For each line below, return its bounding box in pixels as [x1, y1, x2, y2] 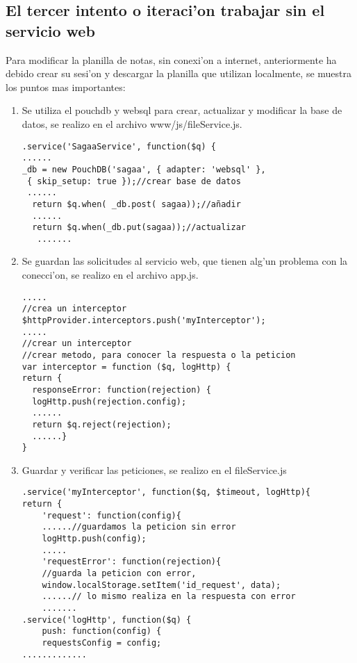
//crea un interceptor [22, 304, 127, 314]
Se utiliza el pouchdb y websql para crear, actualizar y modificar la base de [22, 103, 342, 117]
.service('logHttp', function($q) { [22, 614, 192, 625]
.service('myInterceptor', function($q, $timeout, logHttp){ [22, 487, 311, 498]
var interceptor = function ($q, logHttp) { [22, 361, 231, 372]
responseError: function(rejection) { [32, 384, 211, 395]
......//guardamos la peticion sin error [42, 522, 236, 532]
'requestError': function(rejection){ [42, 557, 222, 567]
